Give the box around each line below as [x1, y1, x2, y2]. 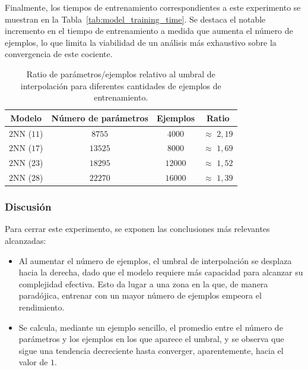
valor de [18, 356, 48, 368]
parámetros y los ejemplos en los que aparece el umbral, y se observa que [18, 333, 284, 345]
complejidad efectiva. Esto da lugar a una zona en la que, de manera [18, 277, 268, 290]
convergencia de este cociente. [5, 48, 113, 60]
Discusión [5, 199, 52, 214]
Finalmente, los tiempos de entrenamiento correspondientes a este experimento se [5, 1, 301, 13]
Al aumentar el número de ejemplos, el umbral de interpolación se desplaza [18, 254, 292, 266]
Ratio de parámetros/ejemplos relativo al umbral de [26, 67, 215, 80]
